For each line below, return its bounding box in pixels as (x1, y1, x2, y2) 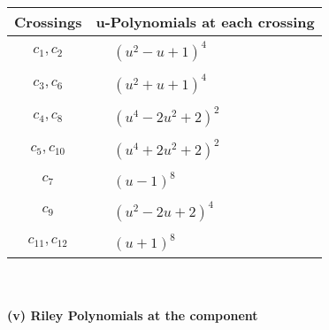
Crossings (14, 12, 82, 32)
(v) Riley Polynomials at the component (7, 306, 258, 325)
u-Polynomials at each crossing (96, 12, 315, 32)
